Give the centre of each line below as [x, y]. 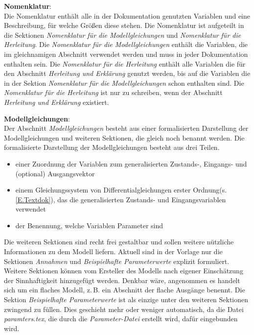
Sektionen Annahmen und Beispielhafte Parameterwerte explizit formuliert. [117, 261]
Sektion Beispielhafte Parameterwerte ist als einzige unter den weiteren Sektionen [126, 299]
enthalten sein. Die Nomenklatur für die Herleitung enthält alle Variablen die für [125, 63]
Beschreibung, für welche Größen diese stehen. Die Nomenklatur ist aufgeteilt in [124, 25]
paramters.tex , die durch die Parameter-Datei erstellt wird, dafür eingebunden [121, 319]
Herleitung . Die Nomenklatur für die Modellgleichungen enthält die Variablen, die [126, 44]
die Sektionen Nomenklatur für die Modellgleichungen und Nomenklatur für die [123, 35]
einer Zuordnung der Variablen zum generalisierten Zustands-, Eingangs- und [131, 163]
